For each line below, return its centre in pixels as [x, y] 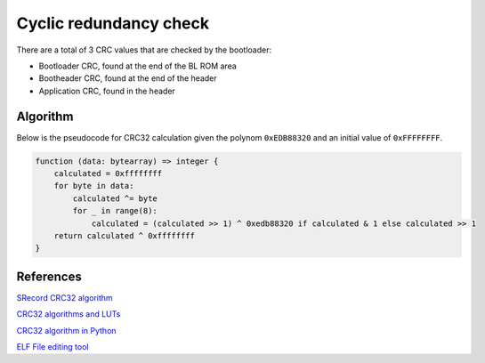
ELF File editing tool [53, 347]
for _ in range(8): [115, 211]
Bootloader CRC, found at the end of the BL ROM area [138, 66]
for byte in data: [94, 186]
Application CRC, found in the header [107, 91]
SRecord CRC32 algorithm [65, 297]
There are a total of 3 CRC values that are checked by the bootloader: [144, 50]
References [49, 276]
